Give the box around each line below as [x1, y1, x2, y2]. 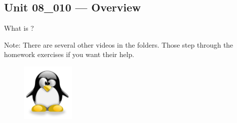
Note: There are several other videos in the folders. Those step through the [4, 39, 234, 50]
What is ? [4, 23, 34, 33]
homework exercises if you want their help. [4, 49, 134, 60]
